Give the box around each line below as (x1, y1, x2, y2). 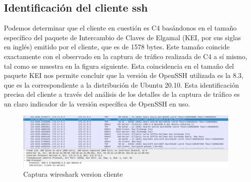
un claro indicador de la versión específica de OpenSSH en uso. (4, 98, 190, 108)
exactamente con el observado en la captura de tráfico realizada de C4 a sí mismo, (4, 51, 248, 61)
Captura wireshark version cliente (23, 168, 123, 179)
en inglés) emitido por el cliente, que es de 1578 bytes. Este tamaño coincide (4, 42, 230, 52)
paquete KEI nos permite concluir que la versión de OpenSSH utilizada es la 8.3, (4, 70, 244, 80)
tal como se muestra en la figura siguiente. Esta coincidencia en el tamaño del (4, 61, 234, 71)
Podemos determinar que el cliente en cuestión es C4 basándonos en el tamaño (4, 23, 237, 33)
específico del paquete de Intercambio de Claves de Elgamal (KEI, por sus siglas (4, 32, 241, 42)
